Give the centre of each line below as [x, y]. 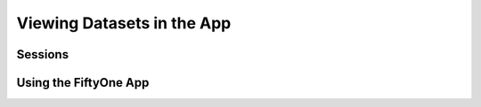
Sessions [43, 54]
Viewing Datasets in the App [124, 23]
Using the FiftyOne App [83, 83]
